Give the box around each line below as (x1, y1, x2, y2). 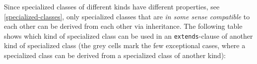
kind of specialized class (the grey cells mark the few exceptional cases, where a (4, 40, 246, 51)
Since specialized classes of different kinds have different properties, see (4, 1, 220, 11)
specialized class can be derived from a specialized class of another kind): (4, 50, 226, 61)
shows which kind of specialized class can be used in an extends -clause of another (4, 30, 253, 41)
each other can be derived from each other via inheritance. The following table (4, 21, 243, 31)
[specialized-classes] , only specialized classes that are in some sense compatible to (4, 11, 250, 21)
